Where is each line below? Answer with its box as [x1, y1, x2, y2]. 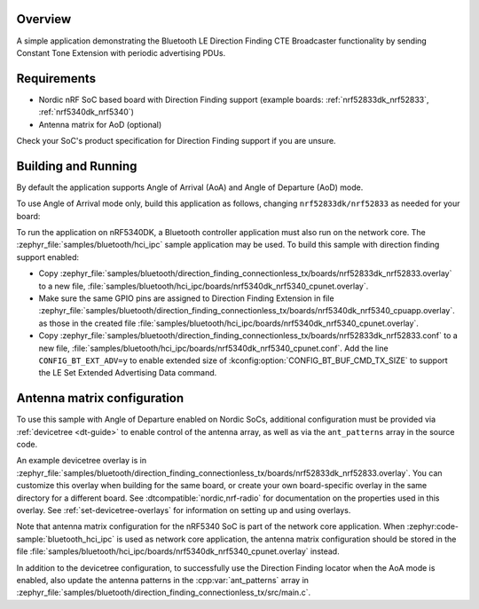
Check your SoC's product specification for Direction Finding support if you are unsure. [16, 135, 336, 146]
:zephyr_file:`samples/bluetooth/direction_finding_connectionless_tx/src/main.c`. [16, 587, 310, 598]
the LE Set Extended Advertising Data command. [38, 368, 217, 378]
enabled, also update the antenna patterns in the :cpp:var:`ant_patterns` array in [16, 574, 310, 585]
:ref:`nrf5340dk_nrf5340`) [38, 107, 135, 117]
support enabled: [16, 251, 80, 262]
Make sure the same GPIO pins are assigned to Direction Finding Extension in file [38, 293, 334, 304]
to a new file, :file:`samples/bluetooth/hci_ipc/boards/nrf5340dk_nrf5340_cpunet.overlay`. [38, 281, 369, 291]
